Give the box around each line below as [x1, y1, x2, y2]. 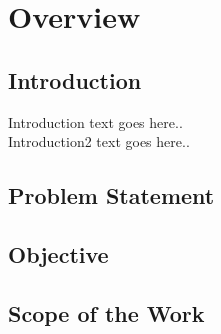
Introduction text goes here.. [8, 111, 183, 132]
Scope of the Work [8, 297, 205, 328]
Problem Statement [8, 180, 215, 211]
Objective [8, 238, 109, 269]
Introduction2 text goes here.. [8, 131, 190, 152]
